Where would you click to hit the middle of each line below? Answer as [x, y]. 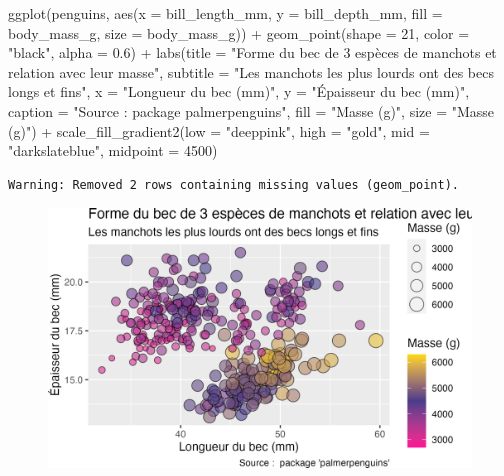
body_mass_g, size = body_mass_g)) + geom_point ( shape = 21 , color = [239, 32]
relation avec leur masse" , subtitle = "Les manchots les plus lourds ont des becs [251, 71]
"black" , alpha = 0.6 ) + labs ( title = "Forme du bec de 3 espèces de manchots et [252, 52]
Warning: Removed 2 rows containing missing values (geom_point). [234, 184]
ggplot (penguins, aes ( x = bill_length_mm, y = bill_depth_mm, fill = [225, 13]
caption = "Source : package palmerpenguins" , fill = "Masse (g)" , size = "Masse [251, 110]
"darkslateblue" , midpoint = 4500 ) [113, 150]
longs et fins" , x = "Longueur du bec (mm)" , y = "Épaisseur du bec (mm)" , [239, 91]
